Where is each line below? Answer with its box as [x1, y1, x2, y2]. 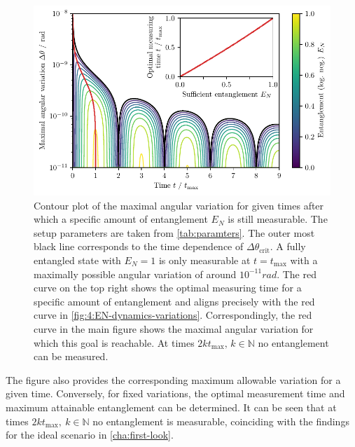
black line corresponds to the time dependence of [34, 239, 244, 254]
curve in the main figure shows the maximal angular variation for [34, 322, 314, 336]
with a [290, 253, 318, 268]
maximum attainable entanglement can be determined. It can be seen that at [6, 399, 337, 414]
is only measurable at [158, 253, 251, 268]
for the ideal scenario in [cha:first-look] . [6, 427, 174, 442]
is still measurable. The [228, 212, 328, 226]
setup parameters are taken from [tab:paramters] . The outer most [34, 225, 315, 240]
